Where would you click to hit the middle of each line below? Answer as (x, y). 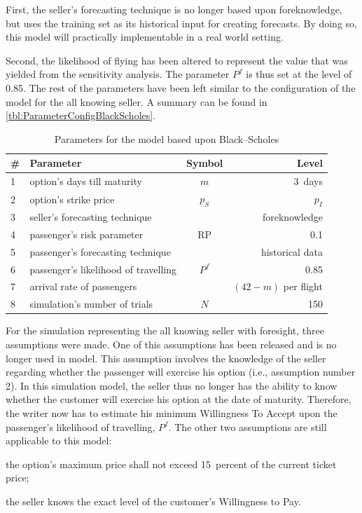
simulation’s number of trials (91, 304)
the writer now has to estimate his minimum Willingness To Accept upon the (172, 412)
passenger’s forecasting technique (100, 251)
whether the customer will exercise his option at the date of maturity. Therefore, (179, 399)
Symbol (204, 163)
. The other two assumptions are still (248, 426)
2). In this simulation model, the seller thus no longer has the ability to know (172, 385)
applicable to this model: (59, 440)
